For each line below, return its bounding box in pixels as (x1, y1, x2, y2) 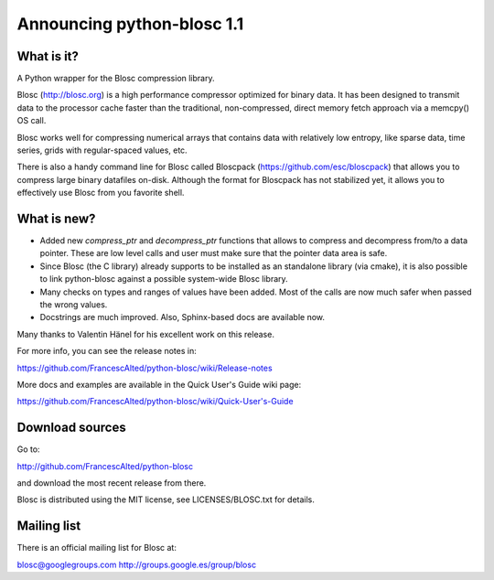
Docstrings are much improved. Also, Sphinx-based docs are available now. (39, 312, 325, 323)
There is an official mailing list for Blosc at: (16, 542, 177, 553)
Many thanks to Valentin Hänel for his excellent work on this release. (16, 328, 274, 339)
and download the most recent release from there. (16, 478, 207, 489)
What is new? (16, 211, 96, 226)
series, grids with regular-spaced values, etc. (16, 145, 188, 156)
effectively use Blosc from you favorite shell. (16, 188, 185, 199)
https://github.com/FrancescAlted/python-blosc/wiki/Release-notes (16, 362, 274, 373)
